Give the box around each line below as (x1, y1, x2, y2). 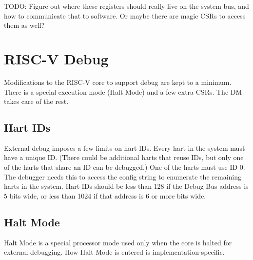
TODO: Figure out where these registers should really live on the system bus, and (4, 1, 249, 11)
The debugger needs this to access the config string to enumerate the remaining (4, 171, 241, 181)
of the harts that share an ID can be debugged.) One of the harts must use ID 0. (4, 162, 245, 172)
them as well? (4, 20, 45, 30)
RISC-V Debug (4, 48, 109, 68)
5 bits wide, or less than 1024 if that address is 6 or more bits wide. (4, 190, 206, 200)
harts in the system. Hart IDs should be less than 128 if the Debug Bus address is (4, 181, 249, 191)
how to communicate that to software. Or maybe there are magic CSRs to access (4, 10, 246, 20)
